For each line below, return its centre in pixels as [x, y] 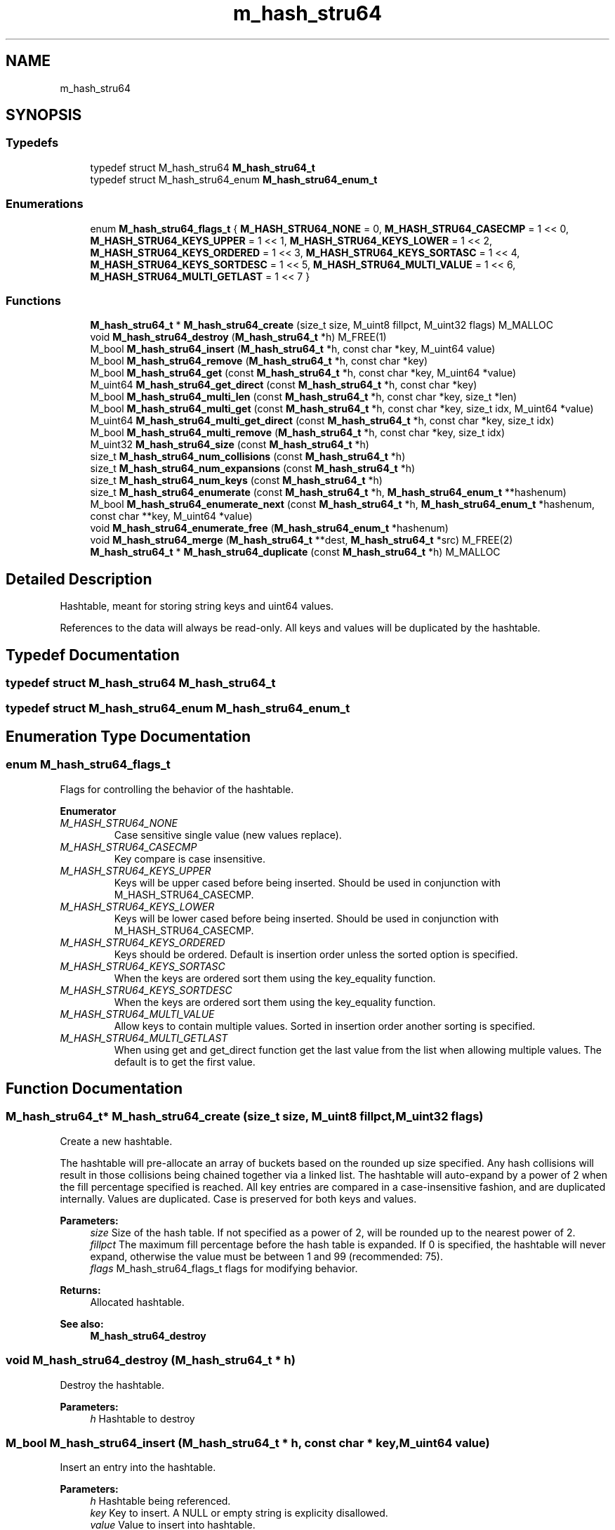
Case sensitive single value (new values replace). [228, 835]
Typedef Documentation [93, 655]
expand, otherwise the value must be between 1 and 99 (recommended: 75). [266, 1256]
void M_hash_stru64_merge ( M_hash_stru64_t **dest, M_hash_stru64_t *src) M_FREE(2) [302, 540]
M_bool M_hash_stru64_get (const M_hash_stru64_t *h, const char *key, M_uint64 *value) [303, 373]
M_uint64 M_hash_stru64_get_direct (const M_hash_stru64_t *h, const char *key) [284, 385]
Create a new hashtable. [116, 1141]
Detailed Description [79, 579]
